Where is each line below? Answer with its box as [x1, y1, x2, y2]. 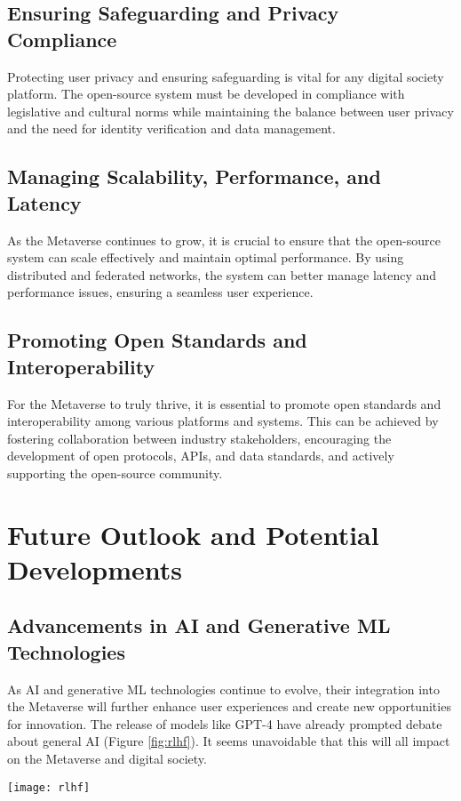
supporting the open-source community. [7, 463, 223, 482]
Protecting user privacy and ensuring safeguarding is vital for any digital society [7, 67, 444, 85]
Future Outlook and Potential [7, 516, 379, 552]
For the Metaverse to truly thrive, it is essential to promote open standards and [7, 394, 441, 413]
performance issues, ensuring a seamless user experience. [7, 283, 314, 301]
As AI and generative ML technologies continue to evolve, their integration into [7, 679, 440, 698]
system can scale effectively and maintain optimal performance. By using [7, 248, 404, 267]
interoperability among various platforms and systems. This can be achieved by [7, 412, 439, 430]
